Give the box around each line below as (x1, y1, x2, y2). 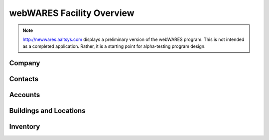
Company (9, 59, 40, 67)
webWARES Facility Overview (9, 7, 134, 18)
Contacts (9, 75, 39, 83)
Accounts (9, 91, 40, 99)
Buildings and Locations (9, 107, 86, 115)
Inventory (9, 123, 40, 131)
